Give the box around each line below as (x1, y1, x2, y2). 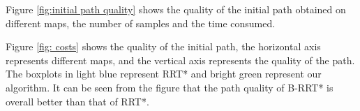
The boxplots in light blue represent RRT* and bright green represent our (6, 66, 322, 81)
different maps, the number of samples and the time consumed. (6, 15, 276, 30)
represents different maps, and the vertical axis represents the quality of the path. (6, 52, 355, 67)
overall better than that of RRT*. (6, 94, 149, 108)
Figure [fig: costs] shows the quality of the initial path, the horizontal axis (6, 39, 321, 54)
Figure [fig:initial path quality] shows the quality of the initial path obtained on (6, 2, 346, 16)
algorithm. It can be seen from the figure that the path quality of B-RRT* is (6, 80, 333, 94)
